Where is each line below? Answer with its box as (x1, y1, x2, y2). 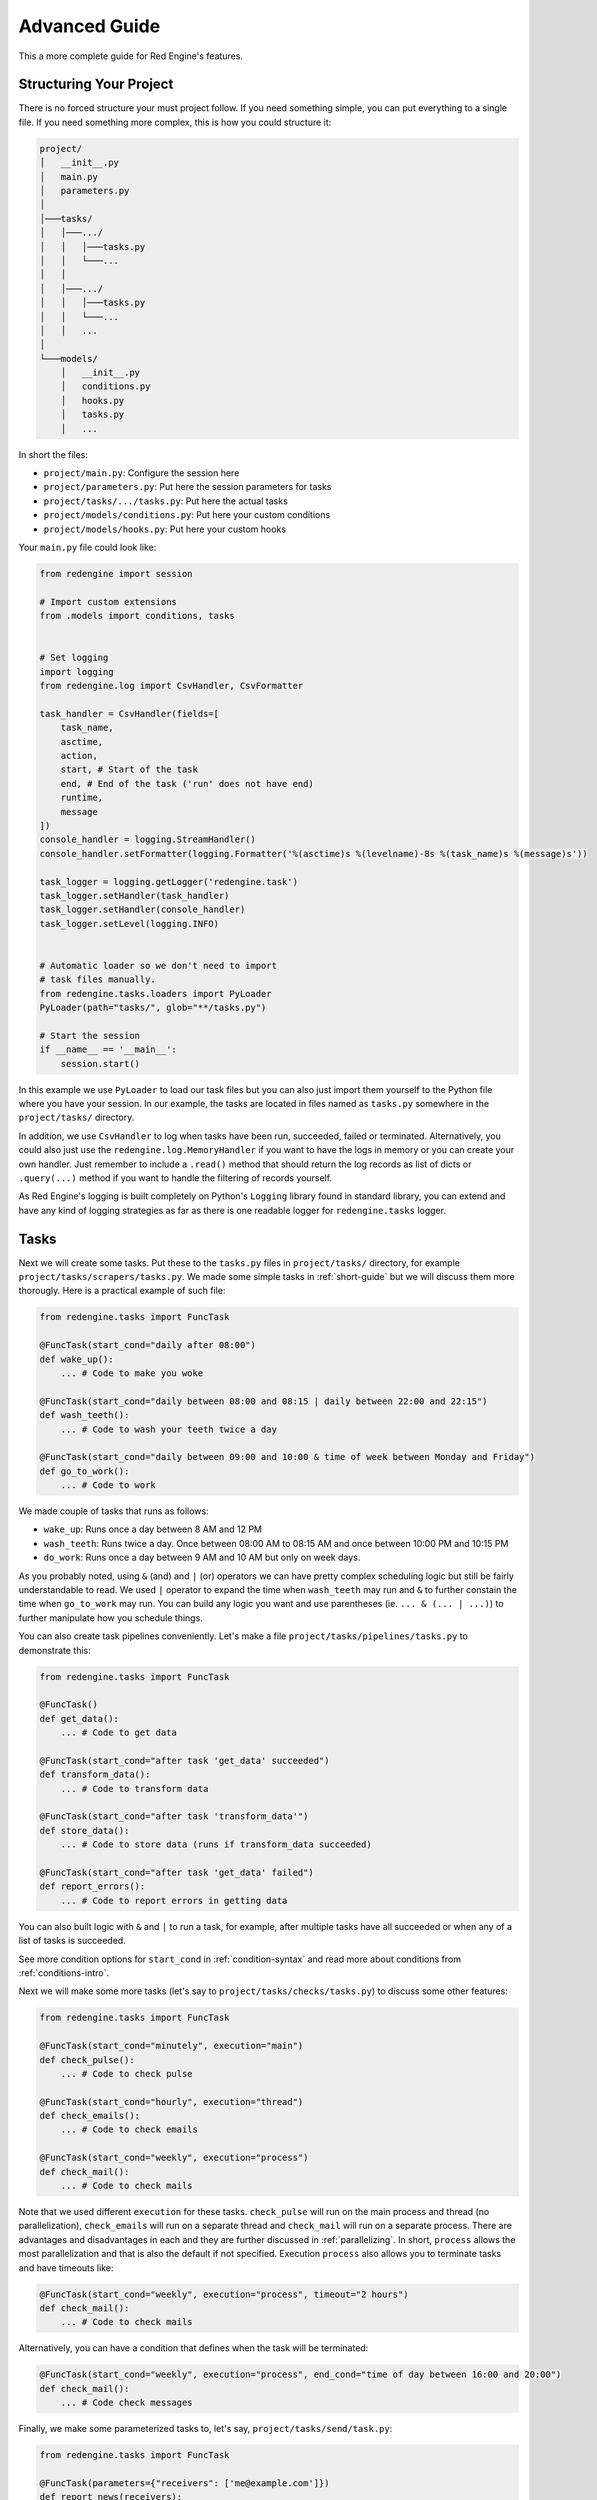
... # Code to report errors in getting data (60, 1895, 288, 1906)
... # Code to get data (60, 1727, 177, 1739)
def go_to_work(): (39, 1465, 130, 1477)
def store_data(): (39, 1825, 130, 1836)
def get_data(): (39, 1713, 120, 1724)
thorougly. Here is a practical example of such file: (18, 1285, 226, 1297)
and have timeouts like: (18, 2261, 114, 2274)
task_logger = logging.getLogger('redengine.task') (39, 876, 299, 887)
